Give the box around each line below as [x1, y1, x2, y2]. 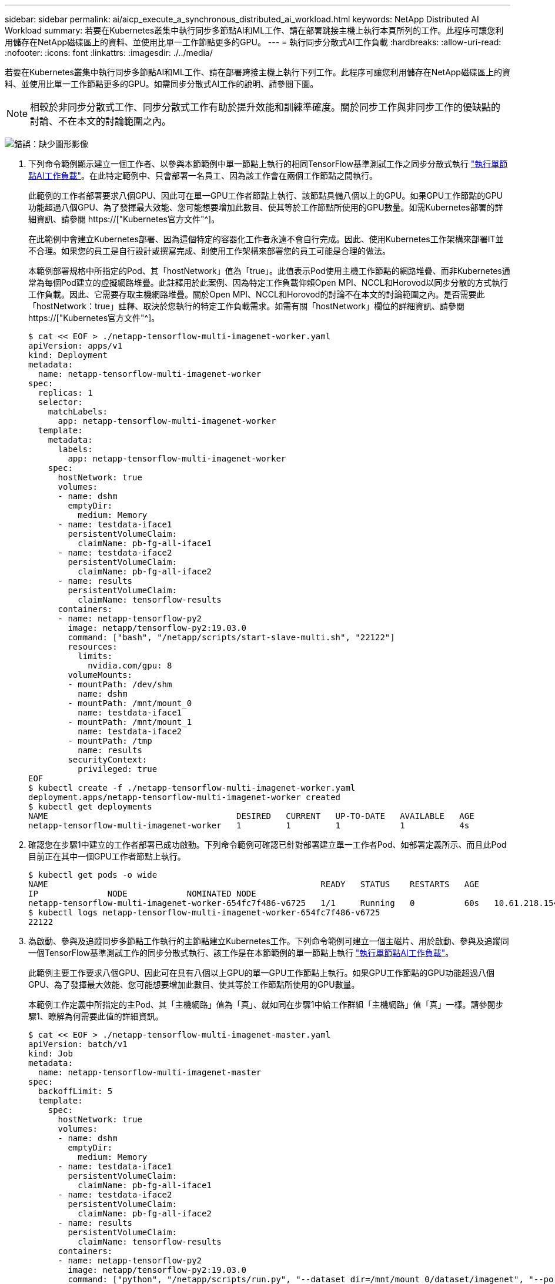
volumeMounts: [68, 670, 133, 680]
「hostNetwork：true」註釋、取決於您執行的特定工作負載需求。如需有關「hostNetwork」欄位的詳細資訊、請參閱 [28, 301, 465, 311]
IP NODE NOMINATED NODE [28, 889, 256, 898]
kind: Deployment [28, 350, 108, 360]
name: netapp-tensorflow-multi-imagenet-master [38, 1068, 262, 1077]
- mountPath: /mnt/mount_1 [68, 717, 192, 727]
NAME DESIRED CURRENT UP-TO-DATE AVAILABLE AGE [28, 811, 474, 821]
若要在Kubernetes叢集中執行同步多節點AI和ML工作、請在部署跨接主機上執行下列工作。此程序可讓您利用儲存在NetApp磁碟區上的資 [5, 67, 510, 77]
